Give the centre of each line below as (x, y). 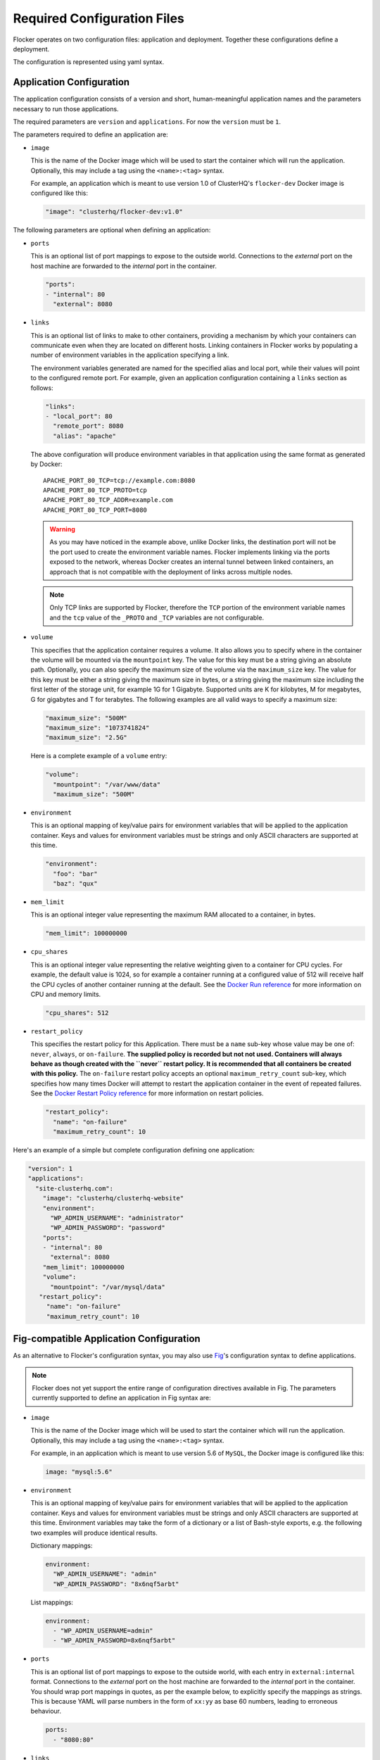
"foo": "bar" (75, 874)
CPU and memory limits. (66, 994)
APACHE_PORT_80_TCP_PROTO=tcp (95, 490)
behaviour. (46, 1711)
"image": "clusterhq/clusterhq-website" (113, 1198)
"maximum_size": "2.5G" (87, 738)
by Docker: (46, 464)
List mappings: (52, 1602)
